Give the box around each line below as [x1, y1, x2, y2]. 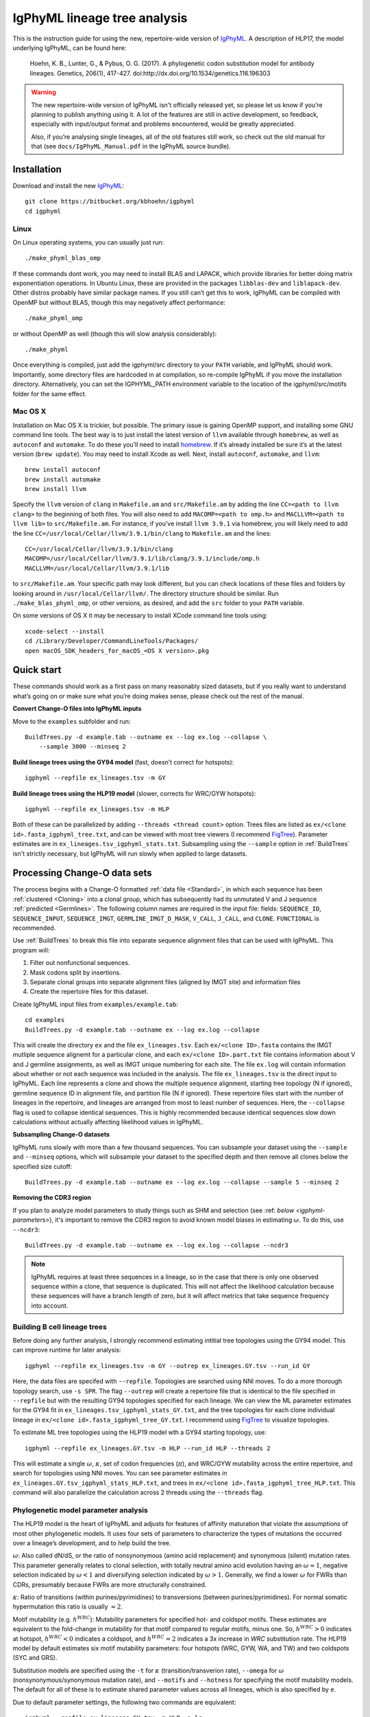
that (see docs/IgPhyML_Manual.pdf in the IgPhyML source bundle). [31, 142, 231, 150]
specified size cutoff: [12, 1162, 73, 1170]
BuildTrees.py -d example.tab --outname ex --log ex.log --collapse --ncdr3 [25, 1241, 289, 1249]
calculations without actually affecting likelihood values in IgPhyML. [12, 1118, 203, 1126]
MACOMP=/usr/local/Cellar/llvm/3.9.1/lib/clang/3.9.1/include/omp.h [25, 555, 260, 562]
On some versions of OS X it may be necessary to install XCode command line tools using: [12, 611, 268, 619]
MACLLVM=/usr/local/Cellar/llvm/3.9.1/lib [25, 564, 170, 572]
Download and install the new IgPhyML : [12, 181, 125, 190]
